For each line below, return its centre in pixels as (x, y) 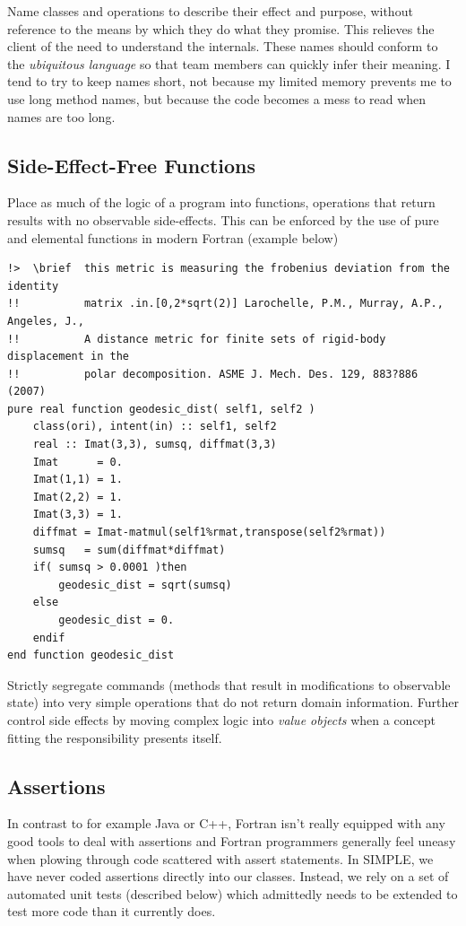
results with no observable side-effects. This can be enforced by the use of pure (223, 219)
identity (33, 286)
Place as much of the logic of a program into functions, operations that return (221, 202)
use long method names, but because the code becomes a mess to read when (217, 98)
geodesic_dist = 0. (116, 620)
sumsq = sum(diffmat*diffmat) (129, 550)
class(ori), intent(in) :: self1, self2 (155, 427)
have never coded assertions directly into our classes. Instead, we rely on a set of (228, 876)
